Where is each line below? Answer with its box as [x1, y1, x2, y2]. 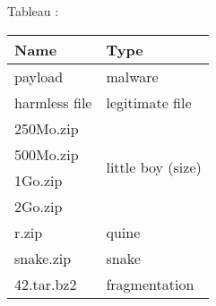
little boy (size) [106, 157, 202, 178]
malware [106, 65, 159, 87]
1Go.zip [14, 169, 63, 191]
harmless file [14, 91, 92, 113]
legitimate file [106, 91, 192, 113]
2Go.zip [14, 195, 63, 217]
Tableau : [7, 2, 59, 20]
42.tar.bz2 [14, 273, 77, 294]
